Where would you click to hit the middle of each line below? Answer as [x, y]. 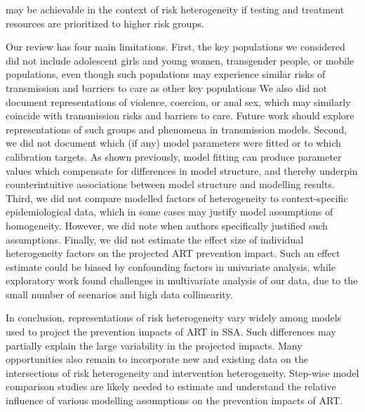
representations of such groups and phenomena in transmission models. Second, [177, 129]
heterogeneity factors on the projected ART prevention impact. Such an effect [173, 253]
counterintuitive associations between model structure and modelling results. [170, 184]
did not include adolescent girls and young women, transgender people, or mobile [180, 60]
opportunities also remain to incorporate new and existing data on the [157, 359]
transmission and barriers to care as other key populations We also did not [167, 87]
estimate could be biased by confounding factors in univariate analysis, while [171, 266]
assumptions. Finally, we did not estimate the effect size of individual [155, 239]
